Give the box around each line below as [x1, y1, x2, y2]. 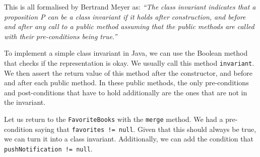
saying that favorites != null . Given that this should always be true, [35, 123, 256, 134]
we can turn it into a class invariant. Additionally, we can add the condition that [4, 133, 253, 144]
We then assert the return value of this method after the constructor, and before [4, 67, 252, 78]
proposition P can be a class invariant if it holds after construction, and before [4, 11, 246, 22]
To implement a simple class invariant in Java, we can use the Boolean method [4, 48, 248, 58]
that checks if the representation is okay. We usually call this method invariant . [4, 57, 254, 68]
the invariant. [4, 97, 46, 107]
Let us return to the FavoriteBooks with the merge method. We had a [4, 114, 223, 124]
